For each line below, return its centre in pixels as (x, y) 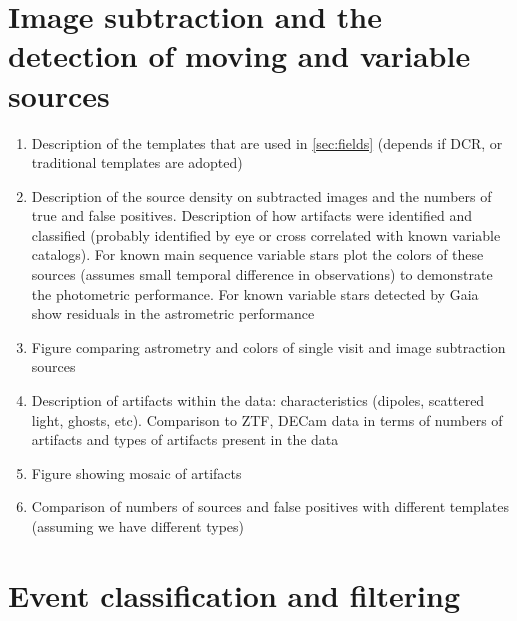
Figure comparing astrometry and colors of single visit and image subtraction (268, 346)
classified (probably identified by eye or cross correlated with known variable (266, 234)
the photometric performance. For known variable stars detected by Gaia (255, 293)
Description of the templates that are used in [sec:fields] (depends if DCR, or (267, 142)
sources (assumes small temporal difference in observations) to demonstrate (262, 274)
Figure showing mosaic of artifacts (136, 472)
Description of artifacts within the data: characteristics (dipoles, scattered (258, 400)
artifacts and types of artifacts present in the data (185, 439)
